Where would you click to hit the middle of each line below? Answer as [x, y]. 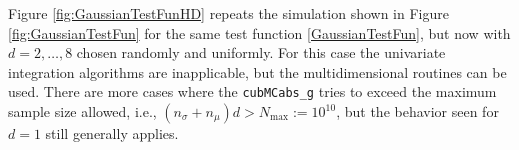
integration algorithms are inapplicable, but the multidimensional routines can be [257, 71]
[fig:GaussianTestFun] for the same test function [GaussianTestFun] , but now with [259, 32]
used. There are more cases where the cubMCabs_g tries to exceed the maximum [252, 91]
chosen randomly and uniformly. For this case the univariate [261, 52]
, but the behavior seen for [417, 111]
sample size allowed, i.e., [82, 111]
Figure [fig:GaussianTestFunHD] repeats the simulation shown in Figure [228, 13]
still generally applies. [112, 133]
